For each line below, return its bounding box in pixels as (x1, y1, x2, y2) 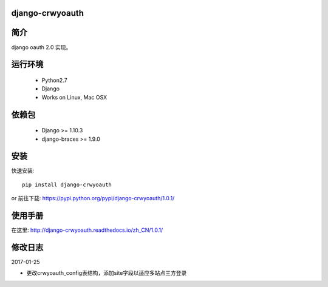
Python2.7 (41, 76, 67, 84)
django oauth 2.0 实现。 (11, 43, 72, 51)
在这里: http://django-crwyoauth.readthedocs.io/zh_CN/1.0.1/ (11, 226, 163, 234)
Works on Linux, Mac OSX (41, 93, 108, 101)
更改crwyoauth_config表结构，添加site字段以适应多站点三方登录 (26, 269, 187, 277)
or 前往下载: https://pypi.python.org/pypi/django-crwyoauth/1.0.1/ (11, 195, 175, 202)
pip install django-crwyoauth (22, 181, 112, 188)
